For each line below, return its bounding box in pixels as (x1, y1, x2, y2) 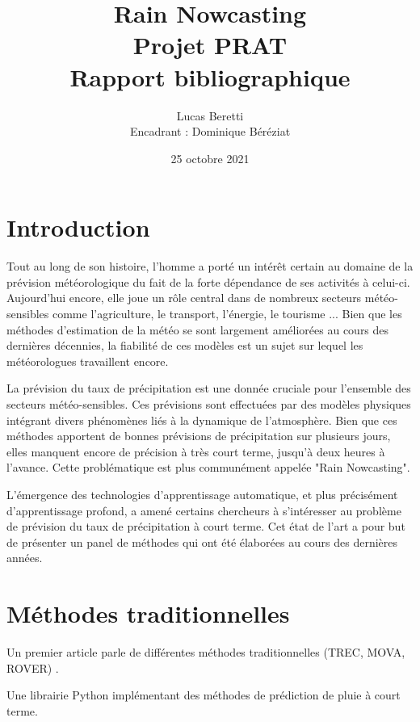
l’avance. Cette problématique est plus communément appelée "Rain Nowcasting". (6, 459, 410, 476)
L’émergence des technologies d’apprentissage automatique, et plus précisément (6, 485, 398, 502)
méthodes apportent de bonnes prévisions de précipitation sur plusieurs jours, (6, 427, 391, 444)
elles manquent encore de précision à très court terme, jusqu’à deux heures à (6, 443, 385, 460)
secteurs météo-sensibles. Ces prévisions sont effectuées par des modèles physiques (6, 395, 411, 412)
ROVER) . (6, 659, 59, 676)
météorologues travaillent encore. (6, 352, 169, 369)
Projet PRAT (132, 28, 288, 61)
